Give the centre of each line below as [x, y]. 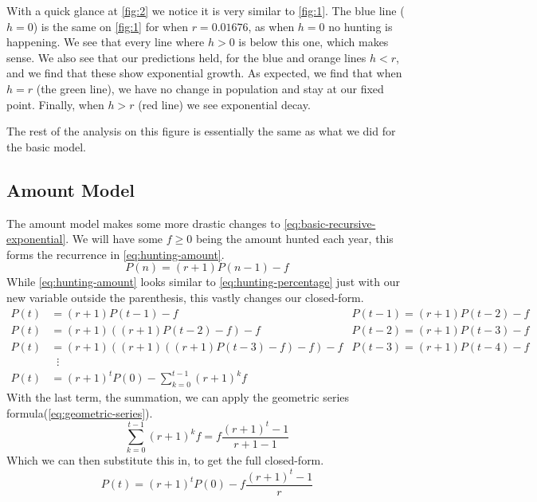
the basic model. [47, 146]
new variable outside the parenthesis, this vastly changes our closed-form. [185, 297]
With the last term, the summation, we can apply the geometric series [178, 396]
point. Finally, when [55, 104]
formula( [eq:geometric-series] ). [80, 412]
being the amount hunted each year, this [294, 239]
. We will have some [114, 239]
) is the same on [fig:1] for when [110, 26]
